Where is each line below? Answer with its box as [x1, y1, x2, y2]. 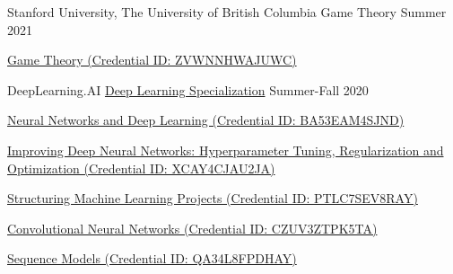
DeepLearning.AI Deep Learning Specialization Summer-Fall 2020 [7, 80, 369, 99]
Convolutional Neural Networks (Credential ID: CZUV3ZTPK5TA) [7, 218, 378, 237]
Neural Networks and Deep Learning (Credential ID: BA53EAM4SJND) [7, 110, 405, 129]
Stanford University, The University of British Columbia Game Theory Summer [7, 3, 447, 21]
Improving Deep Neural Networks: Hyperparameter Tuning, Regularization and [7, 140, 444, 159]
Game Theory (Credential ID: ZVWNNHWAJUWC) [7, 50, 297, 69]
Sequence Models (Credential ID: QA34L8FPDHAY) [7, 249, 297, 268]
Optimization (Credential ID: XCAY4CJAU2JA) [7, 158, 275, 177]
